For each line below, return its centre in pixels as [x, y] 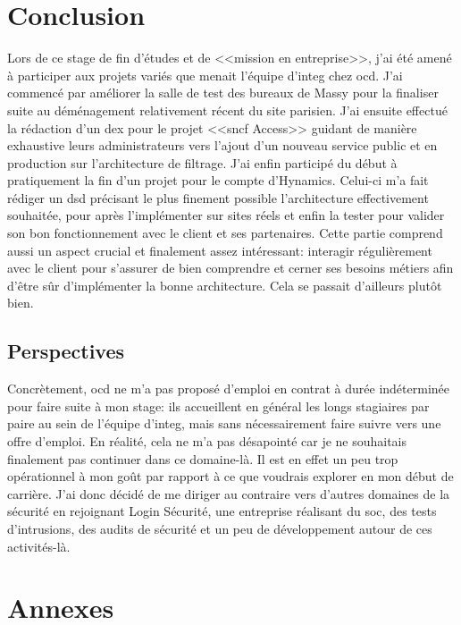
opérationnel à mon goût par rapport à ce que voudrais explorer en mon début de [230, 476]
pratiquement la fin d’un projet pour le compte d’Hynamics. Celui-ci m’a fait [218, 180]
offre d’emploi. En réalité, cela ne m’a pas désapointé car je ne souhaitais [207, 441]
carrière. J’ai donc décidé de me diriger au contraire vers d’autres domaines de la [229, 493]
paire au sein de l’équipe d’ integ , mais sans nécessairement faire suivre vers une [224, 423]
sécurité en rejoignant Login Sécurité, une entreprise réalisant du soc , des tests [222, 511]
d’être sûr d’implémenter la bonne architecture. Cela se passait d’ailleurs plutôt [225, 285]
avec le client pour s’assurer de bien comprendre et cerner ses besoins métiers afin [230, 268]
